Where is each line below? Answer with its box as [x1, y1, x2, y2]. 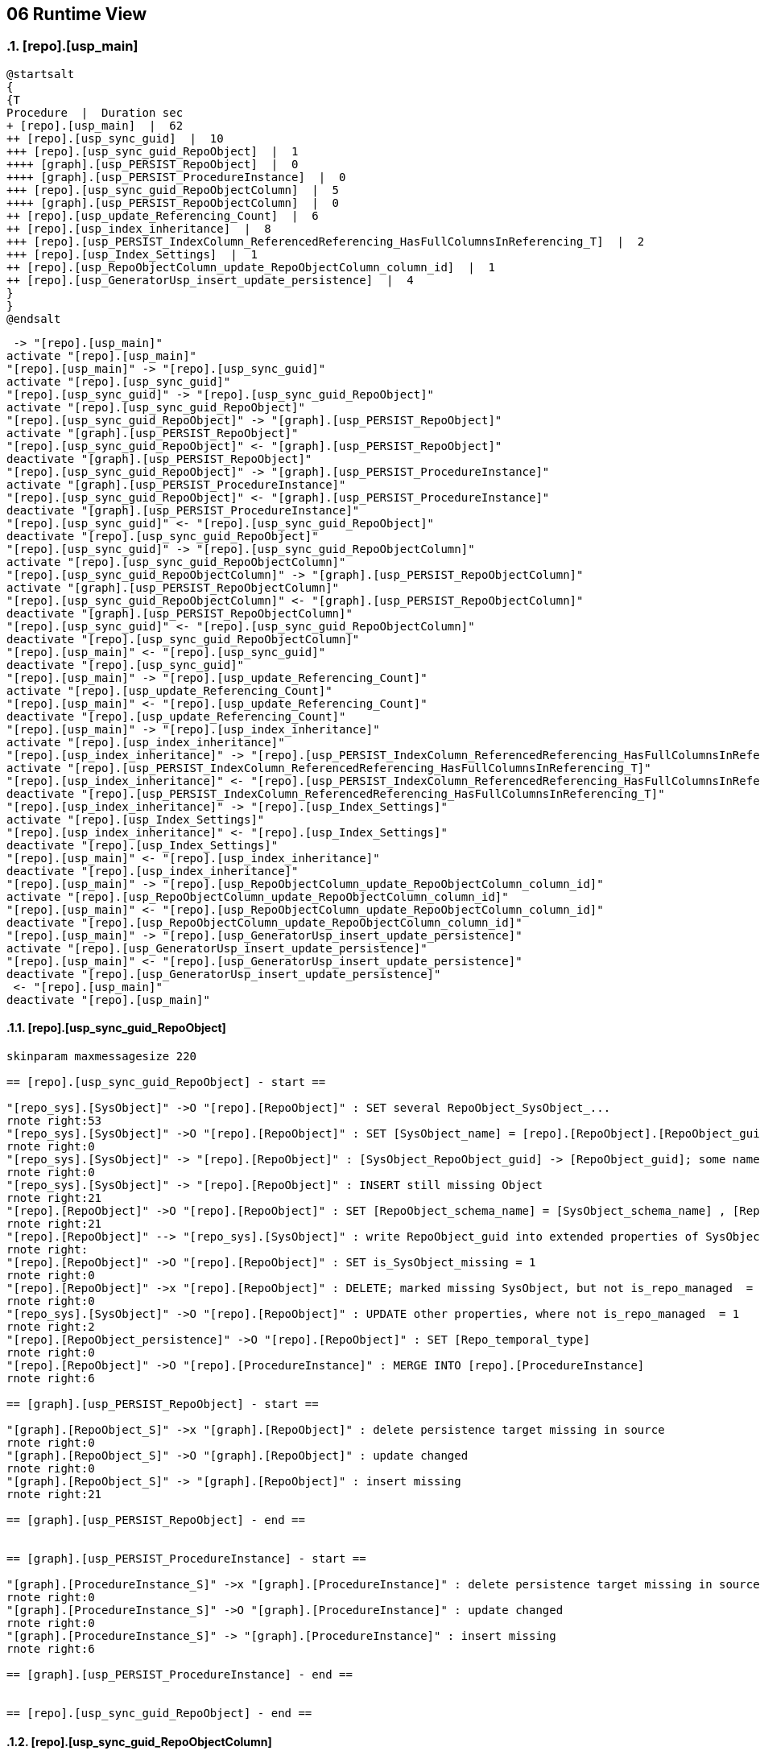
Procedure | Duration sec [6, 105, 184, 119]
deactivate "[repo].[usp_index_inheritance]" [6, 864, 299, 877]
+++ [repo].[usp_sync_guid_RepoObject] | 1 [6, 144, 299, 158]
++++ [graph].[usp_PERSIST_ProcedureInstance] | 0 [6, 170, 346, 184]
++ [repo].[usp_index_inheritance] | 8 [6, 221, 271, 235]
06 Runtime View [6, 4, 147, 24]
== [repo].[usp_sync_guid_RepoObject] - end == [6, 1707, 312, 1720]
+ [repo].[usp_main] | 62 [6, 118, 184, 132]
